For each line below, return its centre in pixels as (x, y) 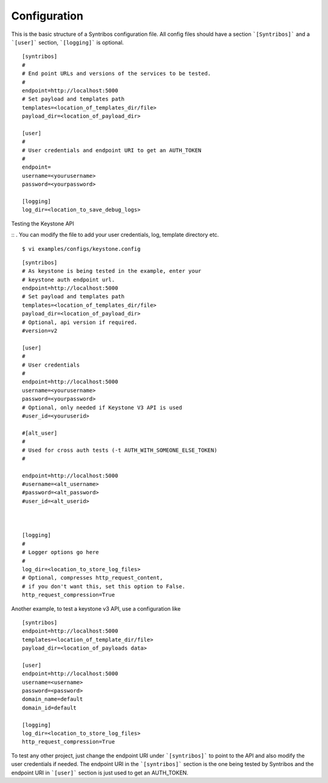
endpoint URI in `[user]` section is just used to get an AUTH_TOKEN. (100, 773)
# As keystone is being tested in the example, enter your (112, 271)
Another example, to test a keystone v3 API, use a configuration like (96, 608)
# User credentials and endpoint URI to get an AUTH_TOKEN (112, 150)
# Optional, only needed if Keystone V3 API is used (102, 407)
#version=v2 (40, 331)
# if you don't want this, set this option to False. (104, 586)
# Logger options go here (61, 552)
